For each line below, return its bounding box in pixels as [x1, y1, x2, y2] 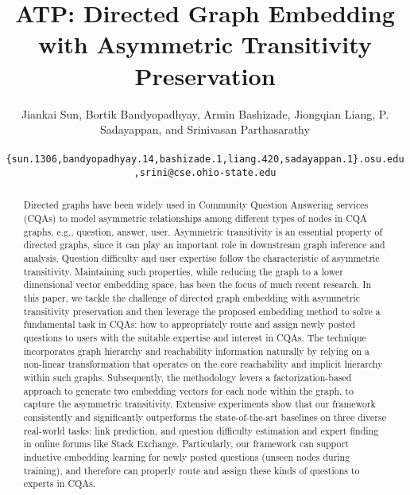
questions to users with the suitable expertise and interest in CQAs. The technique [23, 330, 366, 344]
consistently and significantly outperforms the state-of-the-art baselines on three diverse [23, 410, 386, 423]
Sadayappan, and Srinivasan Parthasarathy [100, 121, 310, 138]
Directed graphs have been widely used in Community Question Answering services [23, 198, 369, 212]
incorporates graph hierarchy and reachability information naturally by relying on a [23, 344, 369, 357]
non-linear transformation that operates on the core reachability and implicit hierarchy [23, 357, 383, 371]
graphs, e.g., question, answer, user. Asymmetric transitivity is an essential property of [23, 224, 383, 238]
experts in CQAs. [23, 477, 96, 490]
